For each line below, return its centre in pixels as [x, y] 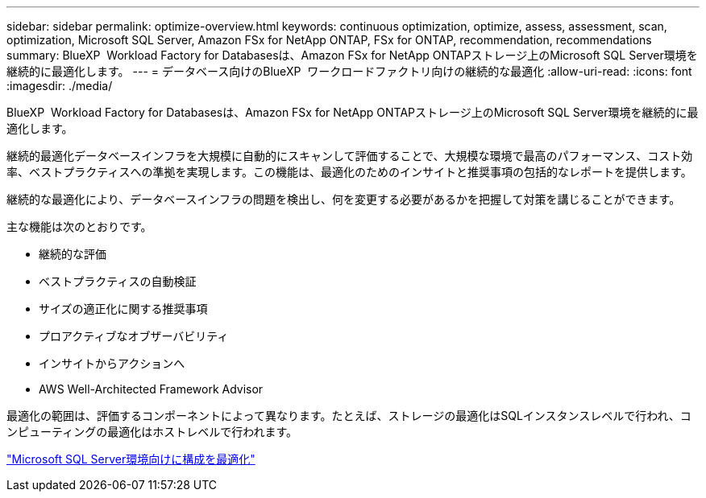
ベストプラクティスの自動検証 [118, 281]
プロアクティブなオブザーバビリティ [134, 336]
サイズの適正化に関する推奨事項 [123, 309]
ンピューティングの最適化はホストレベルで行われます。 [152, 432]
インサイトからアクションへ [112, 363]
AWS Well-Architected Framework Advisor [151, 389]
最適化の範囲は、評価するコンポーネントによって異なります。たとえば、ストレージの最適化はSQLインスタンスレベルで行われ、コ [349, 416]
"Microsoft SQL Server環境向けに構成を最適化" [131, 459]
